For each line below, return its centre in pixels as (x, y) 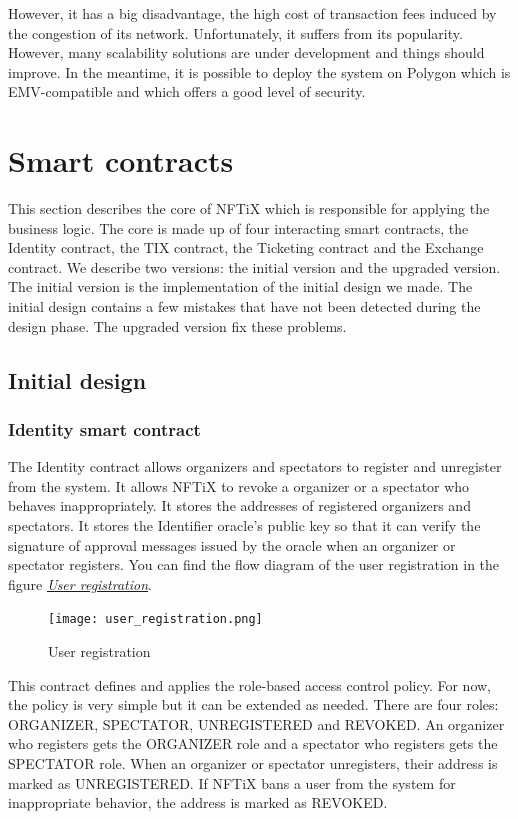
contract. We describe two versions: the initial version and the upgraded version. (254, 266)
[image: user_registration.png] (155, 619)
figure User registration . (80, 583)
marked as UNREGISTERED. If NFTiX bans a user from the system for (232, 782)
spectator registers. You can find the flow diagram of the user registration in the (254, 564)
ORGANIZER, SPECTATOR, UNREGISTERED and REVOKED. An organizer (256, 723)
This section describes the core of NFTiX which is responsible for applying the (249, 208)
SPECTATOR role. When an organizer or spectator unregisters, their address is (253, 763)
